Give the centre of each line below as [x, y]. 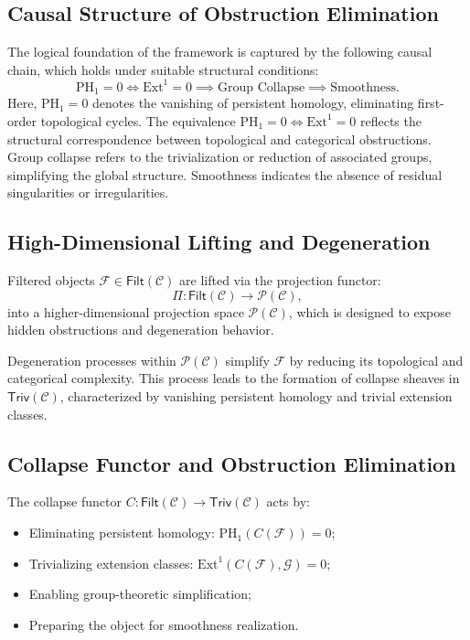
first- [431, 103]
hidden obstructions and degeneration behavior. [141, 330]
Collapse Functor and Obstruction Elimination [232, 463]
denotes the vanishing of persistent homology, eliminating [253, 103]
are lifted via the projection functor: [280, 280]
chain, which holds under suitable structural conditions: [163, 69]
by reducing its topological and [376, 360]
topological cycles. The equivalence [138, 120]
